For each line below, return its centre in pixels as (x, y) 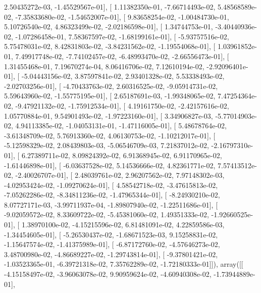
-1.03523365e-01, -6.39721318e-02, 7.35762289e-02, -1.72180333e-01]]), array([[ (124, 264)
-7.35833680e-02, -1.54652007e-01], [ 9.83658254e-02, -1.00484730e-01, (122, 16)
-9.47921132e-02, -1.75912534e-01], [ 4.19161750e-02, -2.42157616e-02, (122, 105)
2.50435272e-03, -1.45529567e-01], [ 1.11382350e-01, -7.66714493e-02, (110, 7)
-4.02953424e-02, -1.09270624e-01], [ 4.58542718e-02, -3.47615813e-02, (111, 185)
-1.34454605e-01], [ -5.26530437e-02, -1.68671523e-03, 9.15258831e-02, (111, 234)
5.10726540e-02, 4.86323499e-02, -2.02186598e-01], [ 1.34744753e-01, (109, 27)
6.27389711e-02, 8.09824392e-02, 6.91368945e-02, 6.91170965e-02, (122, 155)
